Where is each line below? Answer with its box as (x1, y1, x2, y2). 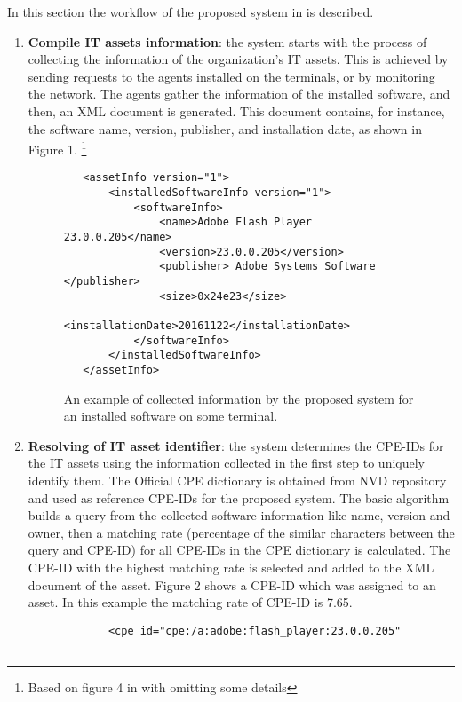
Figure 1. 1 (28, 138, 87, 158)
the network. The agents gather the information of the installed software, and (28, 84, 450, 103)
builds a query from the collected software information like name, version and (28, 506, 450, 525)
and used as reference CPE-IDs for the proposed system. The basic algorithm (28, 488, 450, 507)
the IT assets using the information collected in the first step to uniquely (28, 454, 425, 472)
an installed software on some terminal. (63, 406, 278, 425)
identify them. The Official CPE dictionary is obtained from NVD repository (28, 470, 447, 489)
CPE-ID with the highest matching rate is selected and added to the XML (28, 557, 434, 576)
